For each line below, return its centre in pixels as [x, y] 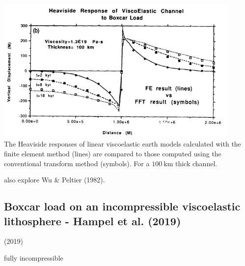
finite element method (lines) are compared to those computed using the [113, 154]
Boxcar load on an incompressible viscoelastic [122, 206]
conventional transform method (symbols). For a [77, 163]
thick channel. [196, 163]
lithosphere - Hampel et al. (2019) [93, 221]
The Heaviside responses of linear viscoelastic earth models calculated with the [122, 144]
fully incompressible [34, 258]
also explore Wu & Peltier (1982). [54, 180]
